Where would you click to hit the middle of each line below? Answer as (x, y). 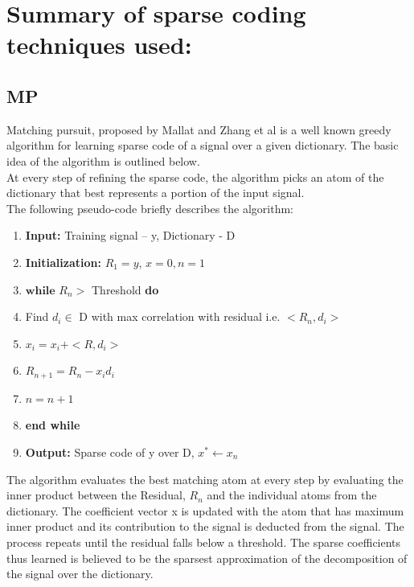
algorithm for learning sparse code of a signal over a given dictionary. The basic (203, 145)
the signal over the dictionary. (80, 574)
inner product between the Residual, (96, 495)
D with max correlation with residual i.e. (180, 316)
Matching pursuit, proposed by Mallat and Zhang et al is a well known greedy (199, 129)
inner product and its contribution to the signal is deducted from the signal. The (205, 526)
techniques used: (99, 45)
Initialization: (63, 262)
